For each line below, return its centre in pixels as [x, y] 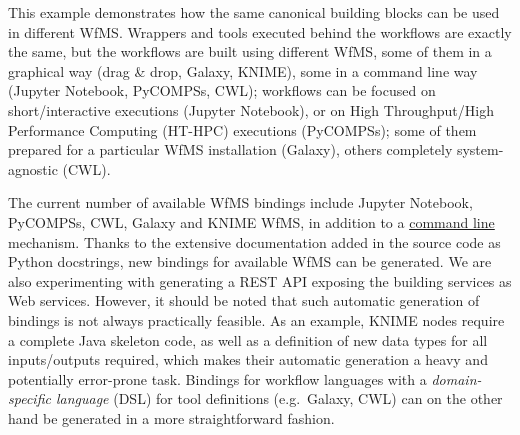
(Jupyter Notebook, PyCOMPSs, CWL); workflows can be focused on [222, 90]
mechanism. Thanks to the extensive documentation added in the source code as [254, 241]
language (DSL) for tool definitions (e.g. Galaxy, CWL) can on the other [279, 398]
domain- [456, 378]
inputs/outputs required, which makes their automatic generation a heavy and [248, 359]
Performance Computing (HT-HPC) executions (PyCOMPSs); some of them [242, 129]
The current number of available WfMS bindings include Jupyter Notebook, [240, 202]
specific [29, 398]
